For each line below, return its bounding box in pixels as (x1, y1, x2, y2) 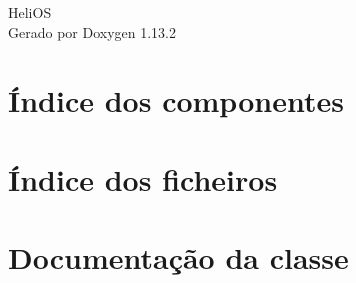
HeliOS (8, 2, 52, 22)
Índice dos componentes (8, 80, 344, 121)
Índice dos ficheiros (8, 158, 278, 199)
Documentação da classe (8, 237, 349, 278)
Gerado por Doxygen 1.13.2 (8, 21, 176, 42)
